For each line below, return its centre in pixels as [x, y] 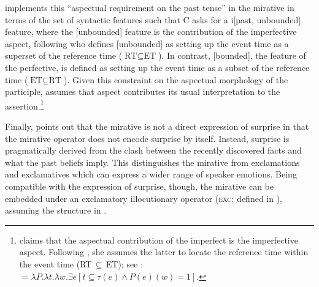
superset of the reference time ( [64, 55]
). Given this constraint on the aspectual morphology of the [176, 79]
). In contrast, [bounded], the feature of [232, 55]
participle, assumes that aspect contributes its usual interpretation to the [143, 91]
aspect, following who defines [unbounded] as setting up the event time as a [147, 43]
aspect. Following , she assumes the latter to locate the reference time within [164, 252]
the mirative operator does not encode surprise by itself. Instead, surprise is [147, 138]
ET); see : [124, 263]
